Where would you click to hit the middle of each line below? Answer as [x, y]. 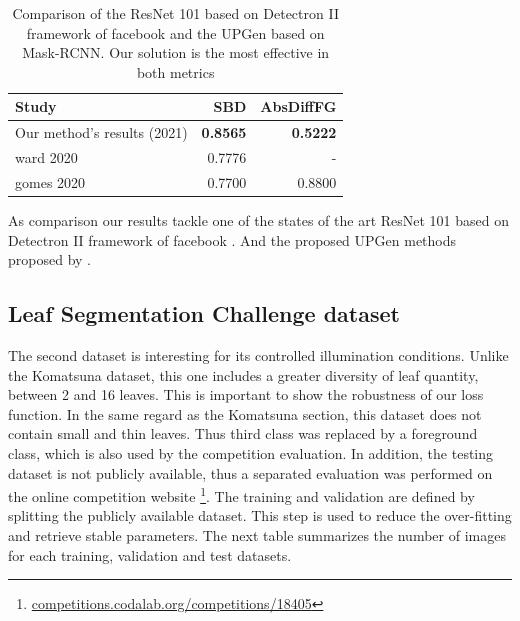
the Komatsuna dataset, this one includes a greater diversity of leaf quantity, [243, 374]
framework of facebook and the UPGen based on [175, 32]
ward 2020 [46, 157]
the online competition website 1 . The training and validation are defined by [241, 494]
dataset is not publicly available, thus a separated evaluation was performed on [250, 472]
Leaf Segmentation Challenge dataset [204, 313]
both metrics [175, 71]
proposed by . [49, 259]
